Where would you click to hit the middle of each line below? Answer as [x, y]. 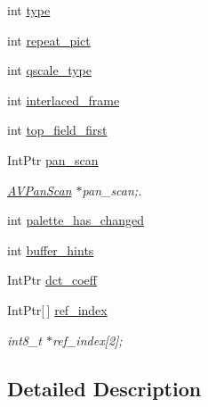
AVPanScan [40, 190]
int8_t [25, 340]
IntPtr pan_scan [53, 159]
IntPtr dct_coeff [52, 280]
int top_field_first [57, 130]
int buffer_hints [51, 249]
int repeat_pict [49, 40]
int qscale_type [49, 70]
